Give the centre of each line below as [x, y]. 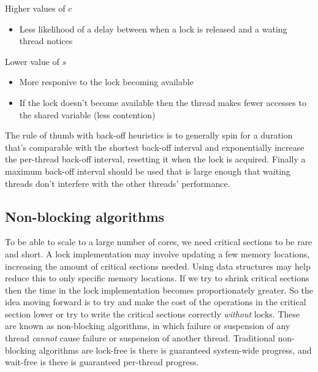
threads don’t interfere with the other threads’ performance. [118, 183]
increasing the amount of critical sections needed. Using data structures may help [158, 266]
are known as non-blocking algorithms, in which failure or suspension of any [148, 326]
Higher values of [35, 8]
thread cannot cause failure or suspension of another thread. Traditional [140, 338]
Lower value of [32, 61]
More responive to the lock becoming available [106, 82]
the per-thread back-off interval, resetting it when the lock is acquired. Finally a [155, 159]
